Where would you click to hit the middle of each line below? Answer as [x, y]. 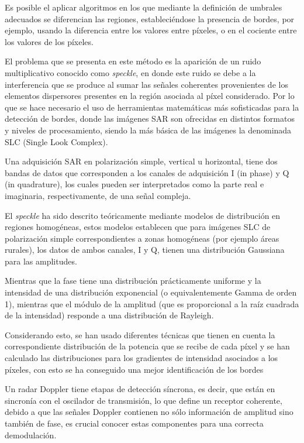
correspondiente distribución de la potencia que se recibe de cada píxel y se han [147, 346]
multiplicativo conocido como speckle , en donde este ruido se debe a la [130, 72]
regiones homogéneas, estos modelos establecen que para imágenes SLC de [138, 227]
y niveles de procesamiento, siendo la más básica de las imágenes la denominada [148, 130]
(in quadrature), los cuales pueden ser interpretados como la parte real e [134, 184]
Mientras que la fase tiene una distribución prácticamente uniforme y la [133, 281]
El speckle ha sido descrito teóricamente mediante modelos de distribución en [143, 215]
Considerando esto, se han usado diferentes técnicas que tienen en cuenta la [140, 334]
